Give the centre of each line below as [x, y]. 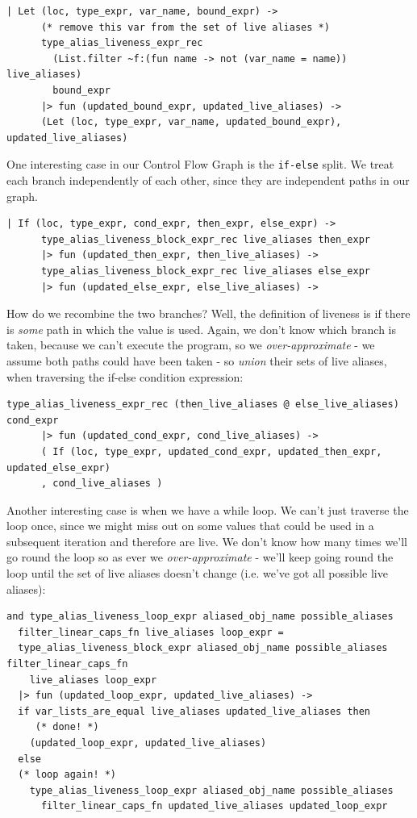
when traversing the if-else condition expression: [125, 376]
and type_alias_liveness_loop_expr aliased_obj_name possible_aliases [200, 617]
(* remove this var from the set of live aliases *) [185, 27]
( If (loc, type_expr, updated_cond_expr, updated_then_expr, [211, 451]
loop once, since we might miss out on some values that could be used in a [190, 526]
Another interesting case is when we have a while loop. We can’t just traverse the [208, 509]
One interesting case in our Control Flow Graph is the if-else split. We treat [200, 164]
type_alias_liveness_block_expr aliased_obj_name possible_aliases [203, 648]
